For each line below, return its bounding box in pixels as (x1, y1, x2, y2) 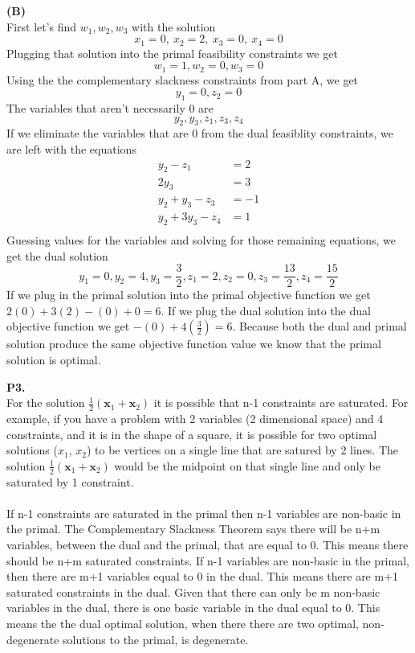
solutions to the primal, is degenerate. (63, 630, 249, 647)
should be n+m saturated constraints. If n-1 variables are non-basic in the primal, (6, 552, 409, 569)
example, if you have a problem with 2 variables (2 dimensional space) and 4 (6, 410, 384, 427)
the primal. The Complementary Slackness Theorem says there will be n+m (6, 520, 380, 537)
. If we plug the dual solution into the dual (161, 302, 371, 318)
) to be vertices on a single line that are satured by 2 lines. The (86, 441, 399, 458)
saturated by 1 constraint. (6, 473, 134, 490)
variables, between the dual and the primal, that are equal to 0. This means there (6, 536, 409, 553)
